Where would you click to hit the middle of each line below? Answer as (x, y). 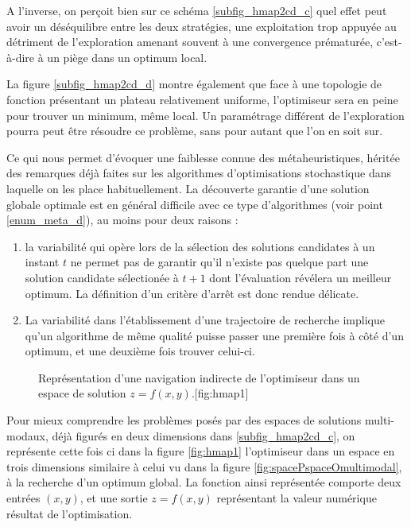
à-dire (21, 57)
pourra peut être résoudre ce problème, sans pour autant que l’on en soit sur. (195, 131)
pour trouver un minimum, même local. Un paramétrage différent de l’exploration (205, 115)
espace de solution (82, 393)
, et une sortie (114, 498)
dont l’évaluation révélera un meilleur (300, 277)
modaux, (27, 435)
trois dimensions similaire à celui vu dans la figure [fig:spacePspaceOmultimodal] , (204, 466)
